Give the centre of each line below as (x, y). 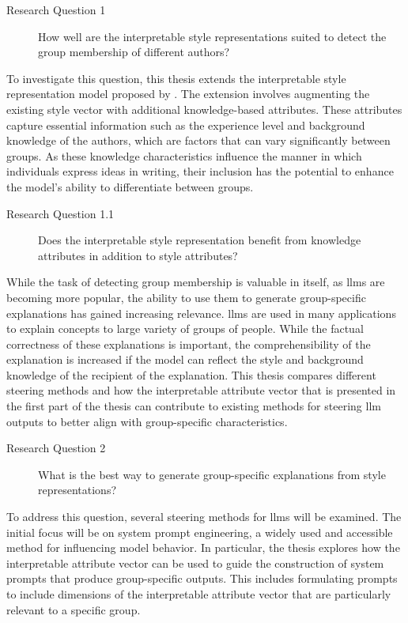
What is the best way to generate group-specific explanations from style (212, 474)
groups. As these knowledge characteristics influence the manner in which (184, 155)
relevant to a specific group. (74, 609)
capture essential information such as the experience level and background (186, 125)
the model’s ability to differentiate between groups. (130, 186)
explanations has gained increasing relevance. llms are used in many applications (201, 313)
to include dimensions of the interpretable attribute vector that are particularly (199, 594)
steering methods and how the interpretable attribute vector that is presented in (201, 390)
